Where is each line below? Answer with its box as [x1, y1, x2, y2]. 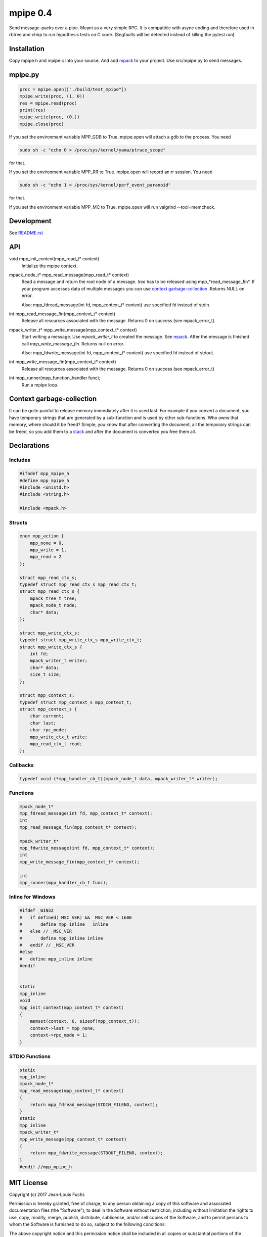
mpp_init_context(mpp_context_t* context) [19, 1004, 124, 1010]
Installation [9, 45, 44, 53]
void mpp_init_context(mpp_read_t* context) [9, 256, 100, 262]
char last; [30, 720, 56, 726]
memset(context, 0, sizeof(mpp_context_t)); [30, 1018, 140, 1024]
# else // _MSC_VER [19, 928, 72, 934]
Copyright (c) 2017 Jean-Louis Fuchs [9, 1191, 85, 1197]
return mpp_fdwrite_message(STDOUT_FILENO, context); [30, 1150, 163, 1156]
